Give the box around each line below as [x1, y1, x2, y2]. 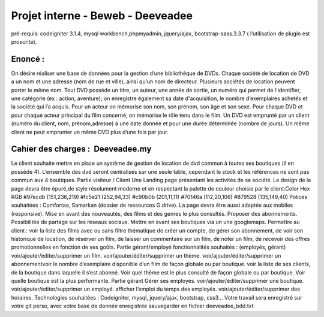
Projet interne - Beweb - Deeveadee [11, 9, 193, 22]
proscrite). [11, 38, 37, 45]
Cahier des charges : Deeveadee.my [11, 144, 152, 154]
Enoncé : [11, 54, 45, 64]
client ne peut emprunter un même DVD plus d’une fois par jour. [11, 128, 169, 135]
